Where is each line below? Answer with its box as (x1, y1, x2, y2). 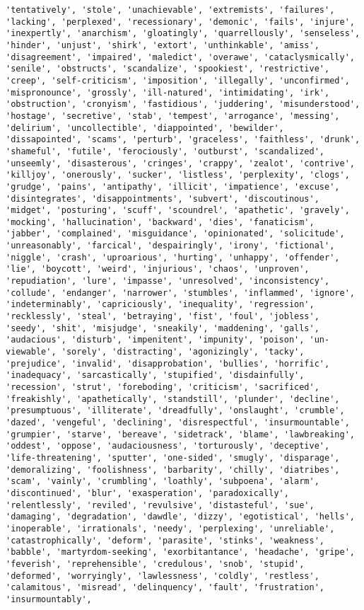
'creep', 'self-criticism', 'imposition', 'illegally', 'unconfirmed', (6, 75, 350, 86)
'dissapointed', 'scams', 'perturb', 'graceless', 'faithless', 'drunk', (6, 134, 360, 145)
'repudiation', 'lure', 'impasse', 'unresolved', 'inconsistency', (6, 276, 330, 287)
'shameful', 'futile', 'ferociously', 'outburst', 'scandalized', (6, 146, 325, 156)
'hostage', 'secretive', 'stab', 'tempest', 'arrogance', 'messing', (6, 110, 340, 121)
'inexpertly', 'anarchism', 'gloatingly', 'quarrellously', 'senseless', (6, 28, 360, 39)
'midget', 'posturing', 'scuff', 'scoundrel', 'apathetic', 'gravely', (6, 205, 350, 216)
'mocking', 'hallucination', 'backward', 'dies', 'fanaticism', (6, 217, 315, 227)
